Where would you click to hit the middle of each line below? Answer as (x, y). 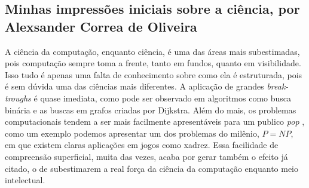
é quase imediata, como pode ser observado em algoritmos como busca (163, 98)
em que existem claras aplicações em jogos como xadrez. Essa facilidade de (142, 145)
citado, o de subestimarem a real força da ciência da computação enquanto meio (152, 168)
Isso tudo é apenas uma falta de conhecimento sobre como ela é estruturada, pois (154, 74)
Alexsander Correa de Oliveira (101, 26)
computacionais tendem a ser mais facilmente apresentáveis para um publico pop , (155, 121)
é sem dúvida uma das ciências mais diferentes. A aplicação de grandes (134, 86)
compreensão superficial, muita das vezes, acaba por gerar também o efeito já (146, 156)
